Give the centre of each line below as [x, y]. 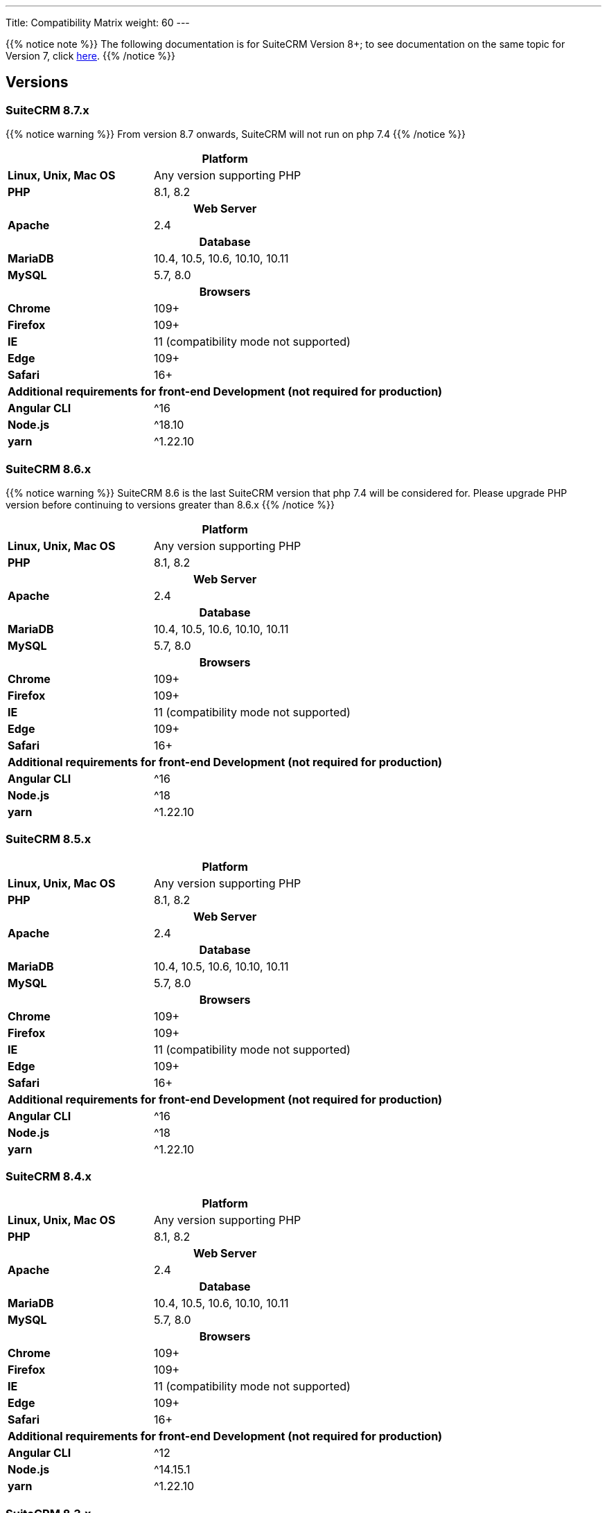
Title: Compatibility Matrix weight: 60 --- [98, 23]
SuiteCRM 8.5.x [49, 839]
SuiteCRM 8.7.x [47, 110]
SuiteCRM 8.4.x [49, 1177]
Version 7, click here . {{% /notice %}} [91, 56]
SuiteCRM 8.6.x [49, 469]
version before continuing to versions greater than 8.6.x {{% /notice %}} [170, 504]
